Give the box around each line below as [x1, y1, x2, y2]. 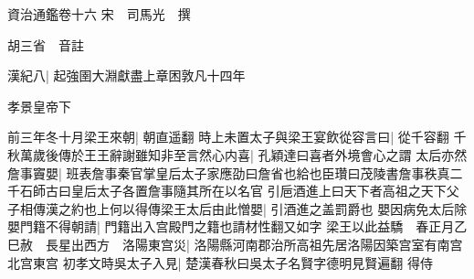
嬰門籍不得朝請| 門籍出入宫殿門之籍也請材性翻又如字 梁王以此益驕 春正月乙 [7, 217, 468, 236]
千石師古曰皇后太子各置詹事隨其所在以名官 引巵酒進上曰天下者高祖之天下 [7, 181, 447, 200]
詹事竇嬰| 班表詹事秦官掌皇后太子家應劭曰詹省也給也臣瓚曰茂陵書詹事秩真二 [7, 163, 463, 182]
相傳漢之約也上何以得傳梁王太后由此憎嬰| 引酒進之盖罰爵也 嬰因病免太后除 [19, 199, 468, 218]
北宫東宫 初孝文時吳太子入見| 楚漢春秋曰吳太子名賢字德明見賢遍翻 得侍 [7, 252, 433, 272]
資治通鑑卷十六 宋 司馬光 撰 [7, 5, 191, 23]
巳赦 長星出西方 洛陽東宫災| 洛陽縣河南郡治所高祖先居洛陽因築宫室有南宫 [7, 234, 463, 253]
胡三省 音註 [7, 35, 84, 54]
